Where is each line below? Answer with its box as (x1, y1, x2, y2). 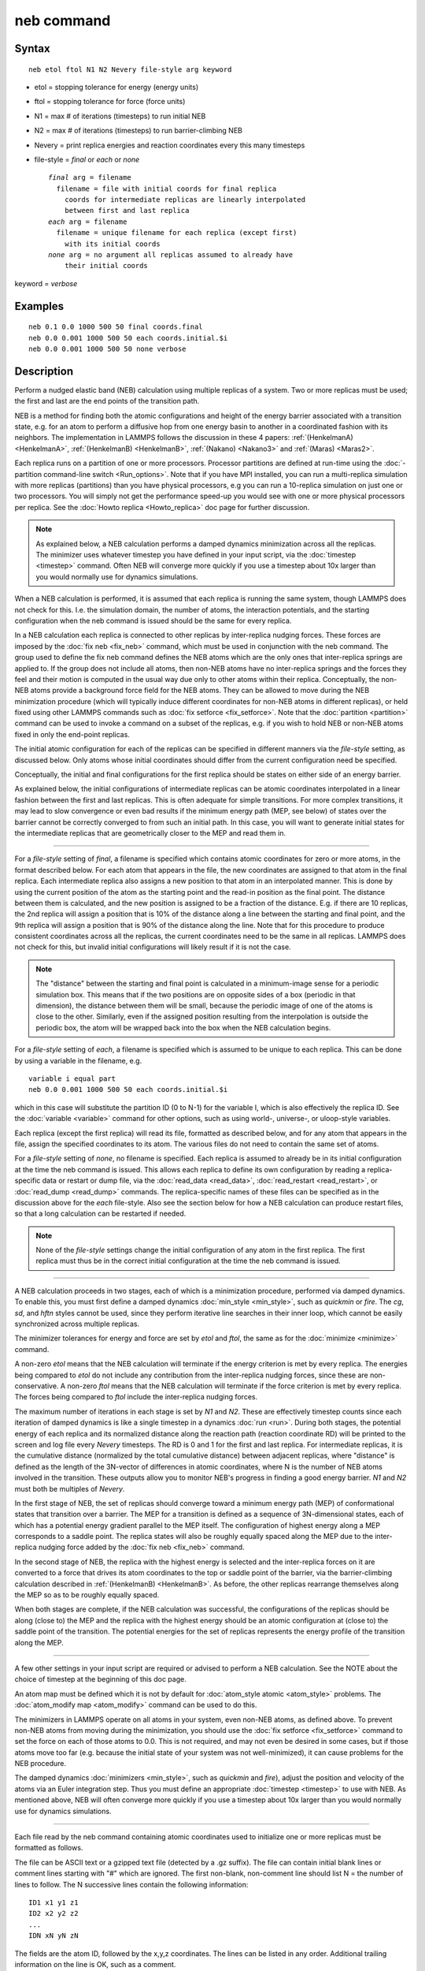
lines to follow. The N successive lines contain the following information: (14, 1880, 249, 1889)
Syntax (14, 42, 50, 55)
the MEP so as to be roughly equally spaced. (14, 1590, 160, 1600)
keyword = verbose (14, 278, 78, 288)
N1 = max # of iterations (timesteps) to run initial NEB (34, 111, 206, 121)
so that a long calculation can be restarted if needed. (14, 1209, 187, 1218)
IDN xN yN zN (28, 1932, 79, 1940)
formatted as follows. (14, 1843, 83, 1853)
